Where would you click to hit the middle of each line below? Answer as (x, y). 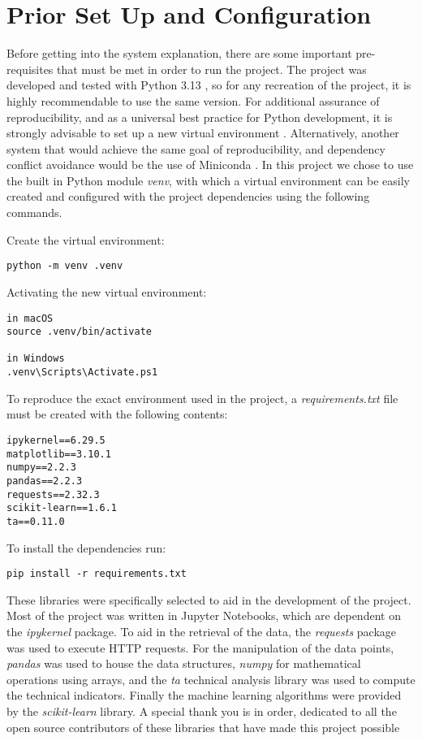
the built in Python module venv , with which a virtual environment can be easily (208, 180)
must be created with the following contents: (117, 414)
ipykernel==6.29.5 (56, 440)
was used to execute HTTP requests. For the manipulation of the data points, (200, 647)
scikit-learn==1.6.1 (62, 508)
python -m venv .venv (65, 266)
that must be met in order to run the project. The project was (212, 69)
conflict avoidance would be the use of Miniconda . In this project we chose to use (210, 165)
